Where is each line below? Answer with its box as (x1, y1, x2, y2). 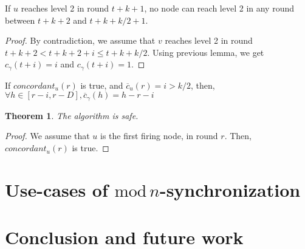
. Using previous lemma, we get (147, 46, 264, 58)
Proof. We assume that (5, 129, 90, 142)
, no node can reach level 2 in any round (144, 2, 295, 14)
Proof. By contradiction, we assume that (5, 34, 156, 47)
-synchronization (159, 177, 301, 202)
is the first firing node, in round (100, 129, 218, 142)
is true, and (80, 78, 123, 91)
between (5, 13, 35, 26)
